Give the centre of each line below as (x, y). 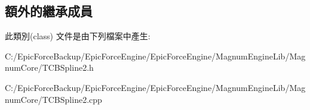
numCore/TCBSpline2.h (49, 67)
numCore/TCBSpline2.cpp (53, 99)
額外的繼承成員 (49, 11)
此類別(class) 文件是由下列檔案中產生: (78, 36)
